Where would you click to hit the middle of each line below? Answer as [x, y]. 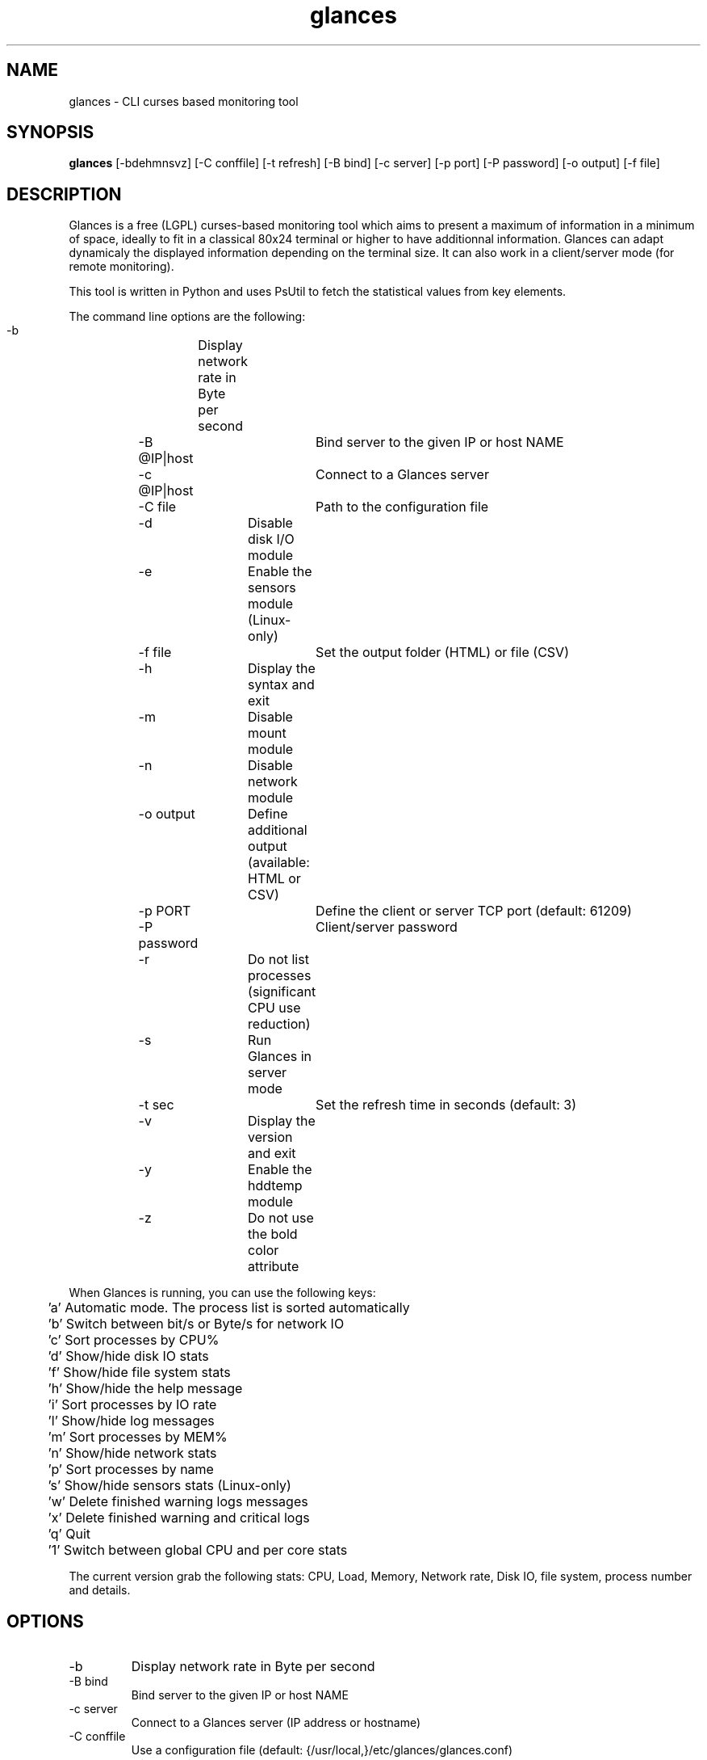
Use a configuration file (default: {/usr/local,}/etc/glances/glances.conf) [322, 1750]
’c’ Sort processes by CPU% [134, 1340]
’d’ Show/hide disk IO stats [128, 1356]
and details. [100, 1590]
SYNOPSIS [50, 133]
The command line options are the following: [187, 317]
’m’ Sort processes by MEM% [138, 1437]
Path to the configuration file [402, 507]
